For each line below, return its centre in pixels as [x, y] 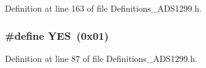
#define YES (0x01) [57, 35]
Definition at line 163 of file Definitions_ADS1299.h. [103, 8]
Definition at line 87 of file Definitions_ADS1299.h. [101, 58]
